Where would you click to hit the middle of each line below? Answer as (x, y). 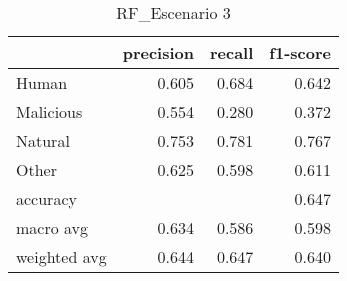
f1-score (300, 52)
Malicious (49, 111)
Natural (43, 140)
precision (158, 52)
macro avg (52, 227)
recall (231, 52)
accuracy (46, 198)
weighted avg (61, 256)
